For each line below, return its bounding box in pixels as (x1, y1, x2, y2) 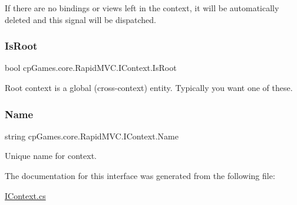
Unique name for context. (5, 149, 97, 162)
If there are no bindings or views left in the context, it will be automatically (5, 2, 279, 14)
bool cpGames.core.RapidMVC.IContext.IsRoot (5, 61, 177, 74)
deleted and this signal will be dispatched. (5, 13, 156, 25)
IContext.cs (5, 189, 46, 201)
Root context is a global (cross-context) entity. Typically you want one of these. (5, 82, 293, 93)
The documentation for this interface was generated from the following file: (5, 170, 275, 181)
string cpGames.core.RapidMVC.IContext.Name (5, 129, 179, 142)
